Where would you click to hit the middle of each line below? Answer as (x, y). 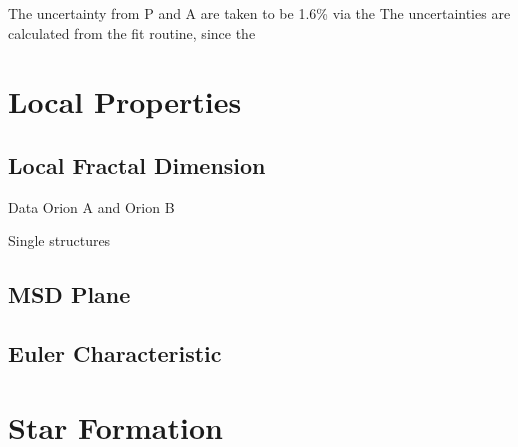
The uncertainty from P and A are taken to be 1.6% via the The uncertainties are (259, 13)
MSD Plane (69, 294)
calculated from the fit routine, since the (132, 32)
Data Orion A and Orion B (91, 206)
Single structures (59, 240)
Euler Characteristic (115, 353)
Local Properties (125, 101)
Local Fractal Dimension (137, 164)
